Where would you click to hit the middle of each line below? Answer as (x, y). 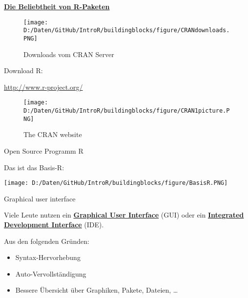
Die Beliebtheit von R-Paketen (57, 6)
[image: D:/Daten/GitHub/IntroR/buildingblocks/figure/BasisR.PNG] (116, 183)
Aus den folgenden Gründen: (47, 241)
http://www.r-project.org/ (43, 87)
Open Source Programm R (44, 150)
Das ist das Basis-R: (34, 167)
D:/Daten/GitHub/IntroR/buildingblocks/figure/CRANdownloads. (127, 30)
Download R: (23, 70)
